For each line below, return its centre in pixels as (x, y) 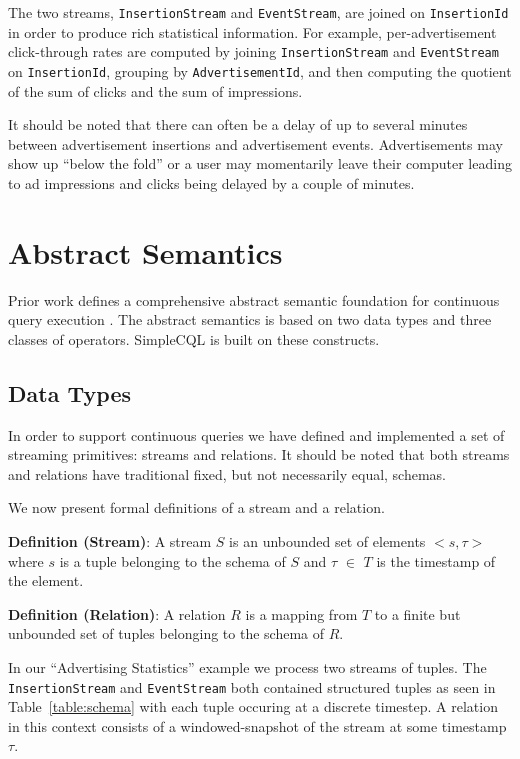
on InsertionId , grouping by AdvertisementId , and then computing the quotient (260, 70)
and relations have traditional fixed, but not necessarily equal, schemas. (227, 473)
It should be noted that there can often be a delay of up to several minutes (238, 124)
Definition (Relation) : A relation (117, 613)
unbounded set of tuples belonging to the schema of (166, 633)
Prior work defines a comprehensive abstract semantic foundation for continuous (254, 299)
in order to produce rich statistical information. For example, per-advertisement (252, 31)
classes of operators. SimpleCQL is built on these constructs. (194, 338)
